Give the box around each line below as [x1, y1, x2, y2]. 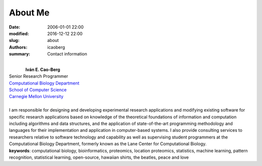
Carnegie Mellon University [9, 94, 64, 99]
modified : [9, 30, 29, 36]
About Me [9, 7, 49, 18]
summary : [9, 51, 31, 57]
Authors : [9, 44, 28, 50]
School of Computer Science [9, 87, 67, 93]
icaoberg [47, 44, 65, 50]
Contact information [47, 51, 87, 57]
